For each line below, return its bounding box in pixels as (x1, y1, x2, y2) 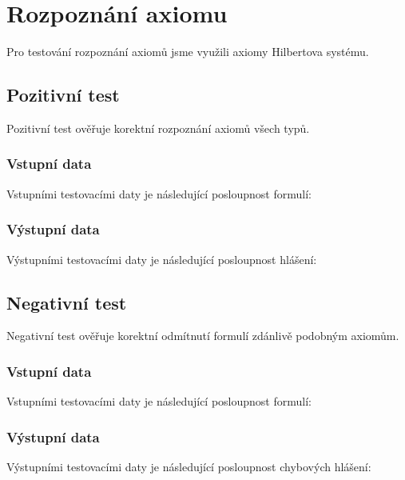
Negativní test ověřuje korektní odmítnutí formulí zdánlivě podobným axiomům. (6, 327, 399, 344)
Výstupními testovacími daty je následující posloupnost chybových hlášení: (6, 458, 371, 474)
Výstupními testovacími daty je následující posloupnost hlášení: (6, 250, 317, 267)
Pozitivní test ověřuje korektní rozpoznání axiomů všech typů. (6, 119, 310, 136)
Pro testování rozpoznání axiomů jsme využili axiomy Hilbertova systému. (6, 43, 369, 60)
